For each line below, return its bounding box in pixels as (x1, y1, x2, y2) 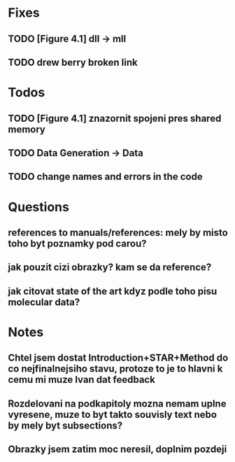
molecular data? (8, 296, 80, 308)
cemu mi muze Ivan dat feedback (8, 374, 156, 386)
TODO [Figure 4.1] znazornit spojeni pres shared (8, 112, 222, 124)
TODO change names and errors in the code (8, 171, 203, 183)
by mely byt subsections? (8, 419, 123, 431)
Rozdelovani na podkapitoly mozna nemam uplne (8, 398, 227, 409)
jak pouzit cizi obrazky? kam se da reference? (8, 261, 212, 274)
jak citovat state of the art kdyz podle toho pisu (8, 285, 218, 297)
